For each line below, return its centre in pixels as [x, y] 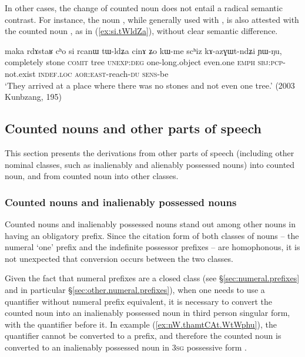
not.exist [20, 73]
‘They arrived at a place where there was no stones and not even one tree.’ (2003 [150, 85]
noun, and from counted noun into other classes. [92, 176]
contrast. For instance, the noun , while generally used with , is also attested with [152, 19]
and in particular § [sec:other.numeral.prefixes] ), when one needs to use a [135, 289]
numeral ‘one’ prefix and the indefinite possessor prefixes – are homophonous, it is [152, 247]
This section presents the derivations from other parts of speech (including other [150, 152]
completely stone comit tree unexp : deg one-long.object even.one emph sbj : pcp [144, 62]
